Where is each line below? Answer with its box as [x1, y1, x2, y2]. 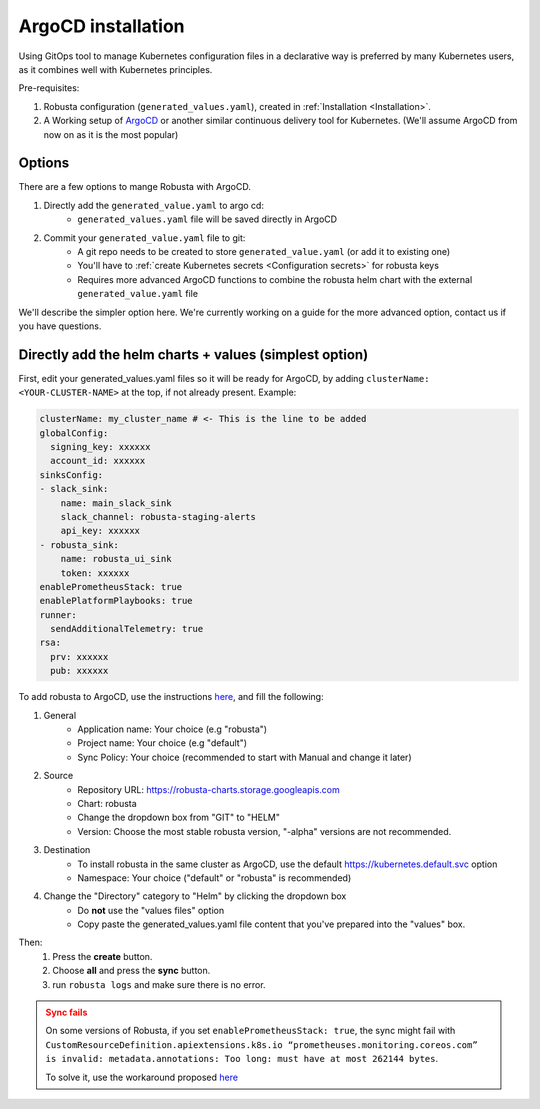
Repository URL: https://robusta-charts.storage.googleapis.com [77, 783, 340, 795]
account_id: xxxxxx [50, 455, 146, 467]
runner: [39, 609, 77, 620]
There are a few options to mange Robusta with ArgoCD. [18, 181, 252, 193]
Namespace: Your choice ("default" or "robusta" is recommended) [77, 871, 352, 884]
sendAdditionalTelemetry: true [50, 623, 204, 635]
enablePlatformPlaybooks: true [39, 595, 194, 607]
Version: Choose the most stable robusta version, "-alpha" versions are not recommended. [77, 825, 452, 837]
